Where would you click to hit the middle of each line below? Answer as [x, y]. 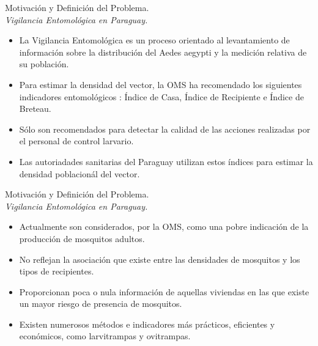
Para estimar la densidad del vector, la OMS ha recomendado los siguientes [161, 84]
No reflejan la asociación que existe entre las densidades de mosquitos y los [160, 259]
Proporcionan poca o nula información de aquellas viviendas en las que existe [164, 291]
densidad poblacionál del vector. [79, 173]
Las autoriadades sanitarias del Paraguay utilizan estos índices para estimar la [166, 161]
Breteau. [35, 109]
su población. [44, 64]
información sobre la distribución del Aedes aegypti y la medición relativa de [163, 52]
